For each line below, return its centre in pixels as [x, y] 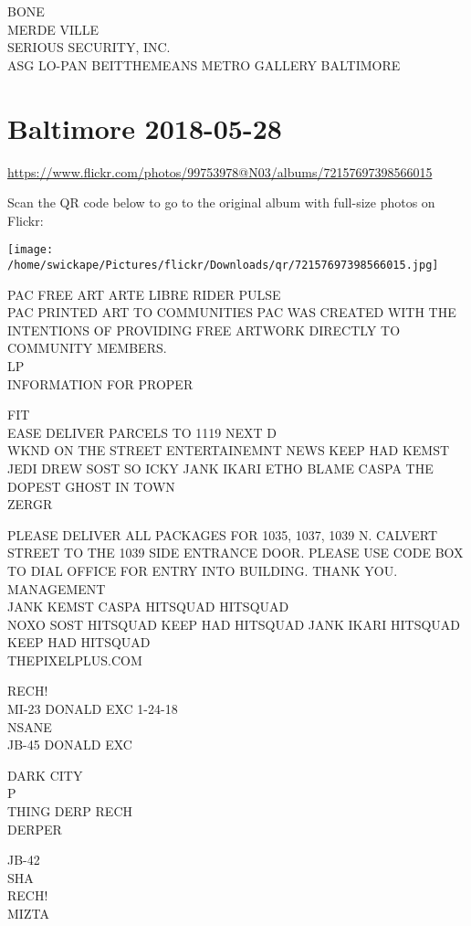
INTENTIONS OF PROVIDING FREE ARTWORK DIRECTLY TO [204, 330]
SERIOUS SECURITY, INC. [89, 47]
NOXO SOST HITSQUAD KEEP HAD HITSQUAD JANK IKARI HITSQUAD [234, 624]
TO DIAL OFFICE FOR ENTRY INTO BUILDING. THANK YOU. [203, 570]
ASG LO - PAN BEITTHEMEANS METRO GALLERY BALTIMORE [204, 64]
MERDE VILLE [53, 29]
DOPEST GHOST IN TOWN [91, 486]
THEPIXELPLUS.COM [75, 660]
